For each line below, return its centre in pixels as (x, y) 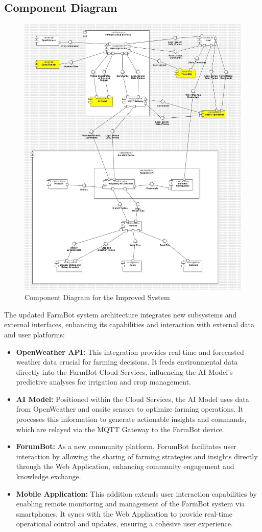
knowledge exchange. (49, 476)
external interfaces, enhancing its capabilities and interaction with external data (129, 324)
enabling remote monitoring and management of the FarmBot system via (130, 504)
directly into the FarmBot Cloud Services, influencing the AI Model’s (124, 371)
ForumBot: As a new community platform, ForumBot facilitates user (126, 446)
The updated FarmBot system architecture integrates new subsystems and (121, 314)
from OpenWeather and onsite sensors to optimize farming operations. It (130, 409)
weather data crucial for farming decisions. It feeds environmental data (127, 362)
